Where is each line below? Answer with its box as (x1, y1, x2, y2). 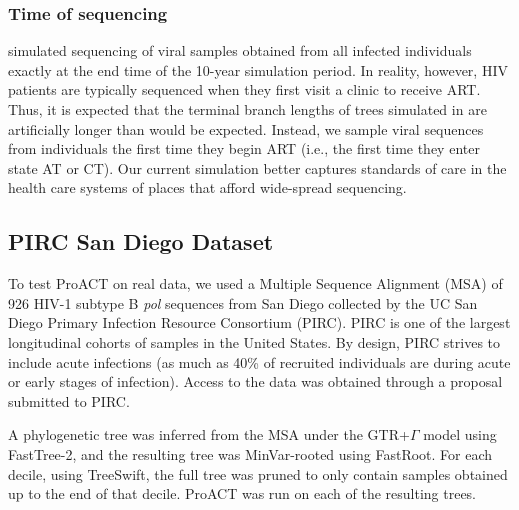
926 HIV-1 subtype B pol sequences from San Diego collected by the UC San (8, 292, 478, 313)
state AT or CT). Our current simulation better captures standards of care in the (8, 157, 507, 178)
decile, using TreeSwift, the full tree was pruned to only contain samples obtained (8, 463, 508, 484)
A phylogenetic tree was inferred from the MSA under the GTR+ (8, 424, 410, 445)
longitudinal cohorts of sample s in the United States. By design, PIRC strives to (8, 331, 501, 352)
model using (423, 424, 497, 445)
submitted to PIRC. (8, 390, 130, 411)
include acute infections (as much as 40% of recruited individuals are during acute (8, 351, 511, 372)
